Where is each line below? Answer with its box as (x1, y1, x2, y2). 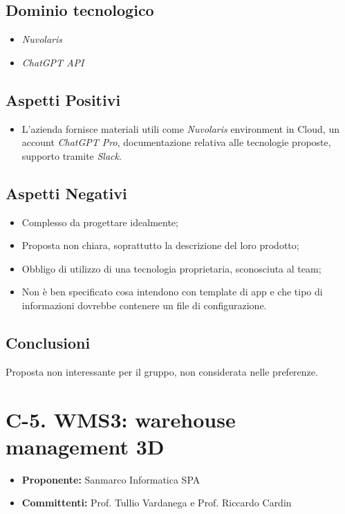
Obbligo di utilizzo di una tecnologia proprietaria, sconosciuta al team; (21, 261, 321, 275)
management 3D (6, 432, 165, 460)
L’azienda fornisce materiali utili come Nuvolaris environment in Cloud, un (21, 121, 339, 136)
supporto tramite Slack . (21, 148, 122, 163)
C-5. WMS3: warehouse (6, 405, 236, 433)
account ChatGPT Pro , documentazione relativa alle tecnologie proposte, (21, 135, 331, 149)
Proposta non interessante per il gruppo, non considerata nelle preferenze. (6, 364, 318, 378)
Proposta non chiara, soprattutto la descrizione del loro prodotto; (21, 238, 299, 253)
